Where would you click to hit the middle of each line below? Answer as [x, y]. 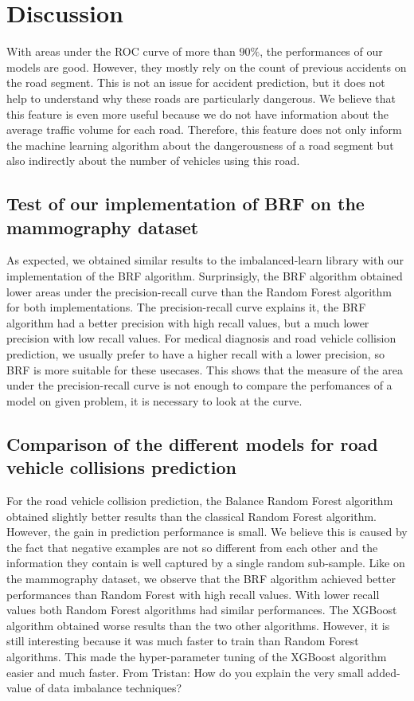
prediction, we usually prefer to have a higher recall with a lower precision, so [195, 354]
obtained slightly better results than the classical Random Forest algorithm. [191, 516]
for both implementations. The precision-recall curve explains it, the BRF [186, 307]
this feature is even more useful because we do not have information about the [197, 114]
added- [384, 672]
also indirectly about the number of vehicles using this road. [153, 161]
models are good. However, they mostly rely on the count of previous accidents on [207, 67]
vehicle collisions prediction [121, 467]
